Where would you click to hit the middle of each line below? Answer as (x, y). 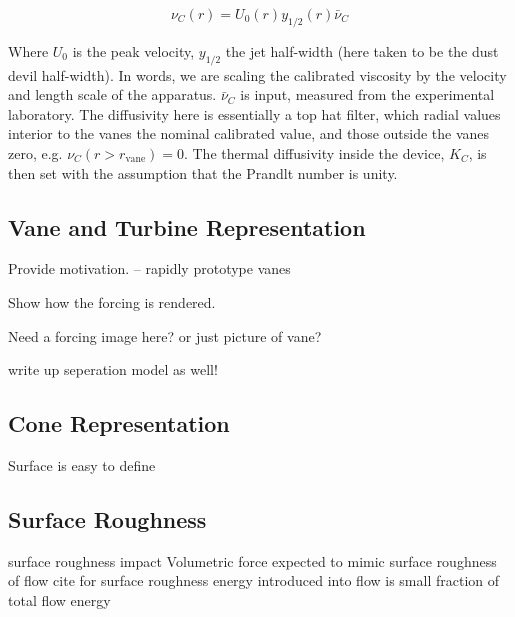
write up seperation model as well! (113, 369)
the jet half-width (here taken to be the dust (362, 50)
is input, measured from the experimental (367, 94)
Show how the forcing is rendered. (112, 301)
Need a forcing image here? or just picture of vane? (165, 335)
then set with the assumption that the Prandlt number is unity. (203, 172)
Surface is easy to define (82, 464)
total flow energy (59, 599)
